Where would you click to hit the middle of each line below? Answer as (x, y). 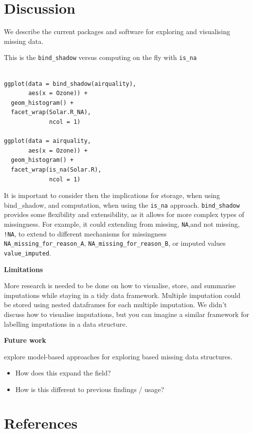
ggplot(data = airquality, (47, 141)
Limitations (24, 269)
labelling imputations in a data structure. (66, 324)
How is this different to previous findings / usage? (90, 389)
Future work (25, 340)
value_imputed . (27, 252)
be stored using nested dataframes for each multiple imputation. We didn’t (116, 305)
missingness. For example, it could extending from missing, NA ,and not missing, (122, 224)
